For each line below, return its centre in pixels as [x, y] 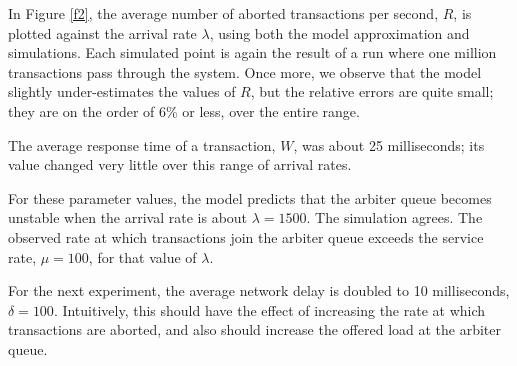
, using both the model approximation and [339, 32]
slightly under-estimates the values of [122, 91]
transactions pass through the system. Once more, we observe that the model [245, 71]
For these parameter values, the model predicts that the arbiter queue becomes [250, 197]
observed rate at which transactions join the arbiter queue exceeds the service [246, 236]
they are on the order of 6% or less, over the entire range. [184, 110]
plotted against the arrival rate [102, 32]
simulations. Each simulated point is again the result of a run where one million [252, 52]
